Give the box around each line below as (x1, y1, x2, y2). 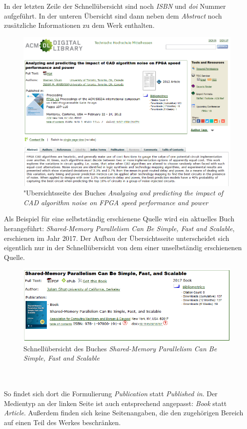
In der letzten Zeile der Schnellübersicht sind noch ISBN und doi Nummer (4, 1, 226, 11)
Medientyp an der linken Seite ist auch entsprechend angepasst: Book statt (4, 398, 227, 408)
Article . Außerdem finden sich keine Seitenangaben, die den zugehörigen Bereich (4, 408, 244, 418)
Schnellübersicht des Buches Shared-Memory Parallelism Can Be (23, 343, 217, 353)
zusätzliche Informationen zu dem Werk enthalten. (4, 20, 155, 30)
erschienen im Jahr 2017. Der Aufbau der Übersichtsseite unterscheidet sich (4, 233, 229, 243)
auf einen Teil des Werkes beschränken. (4, 417, 121, 428)
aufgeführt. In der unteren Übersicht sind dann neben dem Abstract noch (4, 10, 222, 21)
